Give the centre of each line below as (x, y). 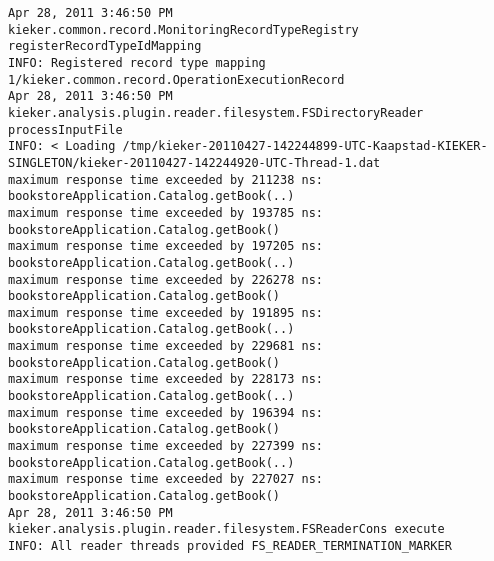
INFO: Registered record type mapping (137, 62)
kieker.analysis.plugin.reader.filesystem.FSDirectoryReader (216, 112)
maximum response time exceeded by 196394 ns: (165, 412)
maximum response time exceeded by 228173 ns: (165, 379)
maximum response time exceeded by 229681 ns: (165, 346)
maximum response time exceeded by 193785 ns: (165, 212)
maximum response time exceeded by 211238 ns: (165, 179)
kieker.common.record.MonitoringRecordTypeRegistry (183, 29)
